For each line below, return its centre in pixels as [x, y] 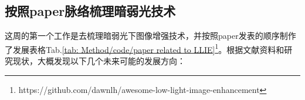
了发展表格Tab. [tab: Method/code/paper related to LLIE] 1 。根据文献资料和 [145, 48]
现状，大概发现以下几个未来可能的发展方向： [99, 61]
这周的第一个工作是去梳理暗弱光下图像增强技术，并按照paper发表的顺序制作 [150, 36]
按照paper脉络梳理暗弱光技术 [90, 11]
